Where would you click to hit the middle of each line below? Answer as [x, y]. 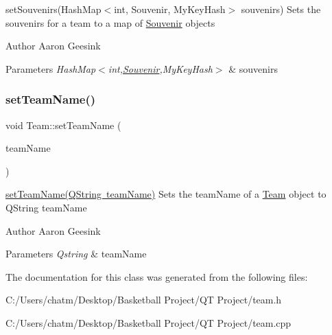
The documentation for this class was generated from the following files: [157, 276]
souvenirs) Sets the [281, 9]
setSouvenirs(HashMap [54, 9]
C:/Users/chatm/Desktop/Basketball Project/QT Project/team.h [144, 300]
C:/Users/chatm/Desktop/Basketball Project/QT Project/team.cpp [149, 322]
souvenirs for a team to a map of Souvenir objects [110, 22]
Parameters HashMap [51, 68]
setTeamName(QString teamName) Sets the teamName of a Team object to [166, 194]
